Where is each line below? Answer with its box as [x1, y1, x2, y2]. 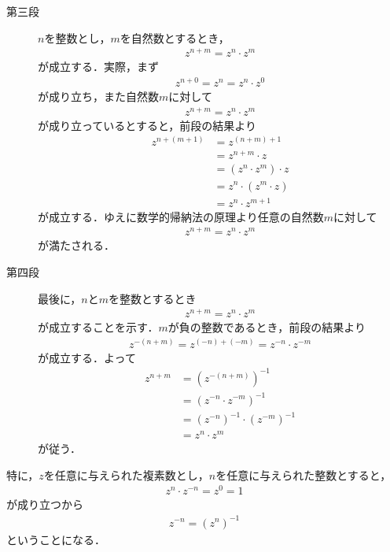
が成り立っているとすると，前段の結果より [38, 117, 257, 133]
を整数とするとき [109, 290, 197, 306]
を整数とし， [44, 29, 111, 46]
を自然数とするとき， [120, 29, 230, 46]
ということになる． [6, 531, 105, 547]
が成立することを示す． [38, 319, 159, 335]
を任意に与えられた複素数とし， [43, 466, 209, 483]
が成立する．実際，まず [38, 58, 159, 75]
